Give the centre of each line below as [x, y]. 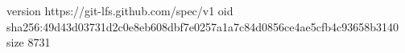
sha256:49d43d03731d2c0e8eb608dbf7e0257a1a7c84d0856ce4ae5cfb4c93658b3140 [202, 26]
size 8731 [29, 42]
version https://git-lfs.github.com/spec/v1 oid [120, 10]
